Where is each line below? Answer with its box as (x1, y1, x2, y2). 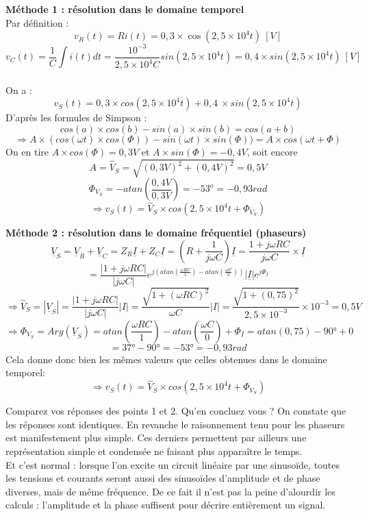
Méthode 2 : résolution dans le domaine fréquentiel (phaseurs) (5, 225, 307, 240)
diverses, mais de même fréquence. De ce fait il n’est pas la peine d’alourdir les (5, 484, 335, 498)
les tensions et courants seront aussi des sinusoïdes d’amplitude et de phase (5, 471, 320, 485)
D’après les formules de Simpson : (5, 110, 147, 125)
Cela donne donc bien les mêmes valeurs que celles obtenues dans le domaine (5, 352, 327, 366)
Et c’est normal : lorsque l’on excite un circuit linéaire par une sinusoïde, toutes (5, 457, 340, 471)
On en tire (5, 144, 49, 158)
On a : (5, 82, 32, 97)
